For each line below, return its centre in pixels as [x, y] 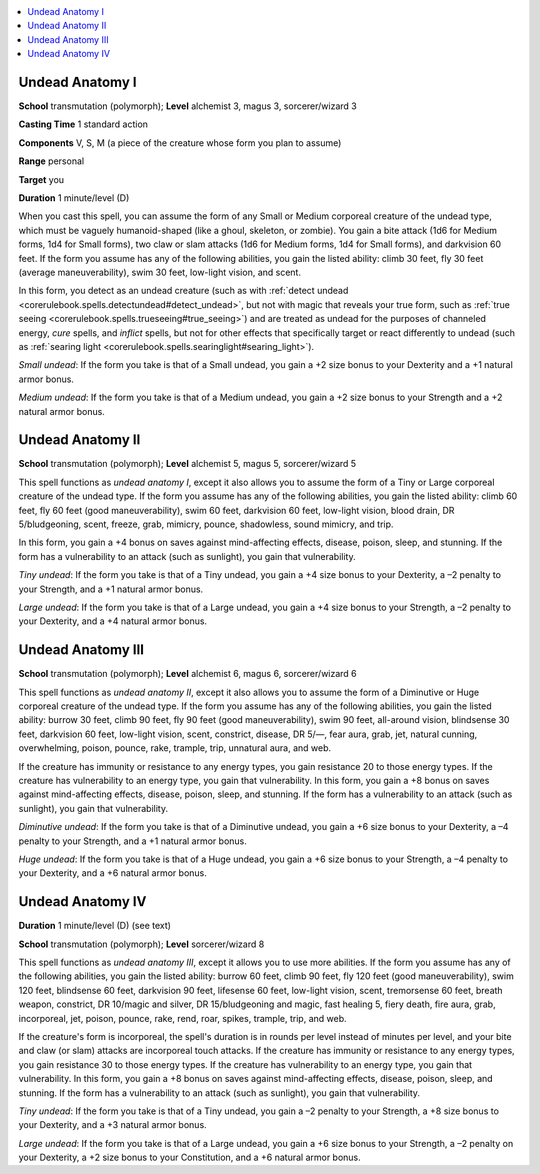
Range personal [51, 161]
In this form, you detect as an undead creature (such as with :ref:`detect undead [183, 291]
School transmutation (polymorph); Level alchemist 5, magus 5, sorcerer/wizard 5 [187, 464]
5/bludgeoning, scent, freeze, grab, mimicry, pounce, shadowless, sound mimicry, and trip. [206, 524]
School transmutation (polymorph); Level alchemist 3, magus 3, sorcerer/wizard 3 [187, 106]
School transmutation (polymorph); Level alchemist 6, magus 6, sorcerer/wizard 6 [187, 674]
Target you [41, 179]
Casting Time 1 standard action [83, 124]
